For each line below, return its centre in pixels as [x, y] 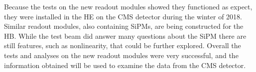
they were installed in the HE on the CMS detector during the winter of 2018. [123, 16]
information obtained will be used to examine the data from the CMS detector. [125, 65]
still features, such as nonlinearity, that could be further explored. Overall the [123, 45]
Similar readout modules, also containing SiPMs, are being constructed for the [124, 26]
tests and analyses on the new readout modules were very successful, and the [121, 55]
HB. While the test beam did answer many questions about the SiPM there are [125, 36]
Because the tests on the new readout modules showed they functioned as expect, [128, 6]
